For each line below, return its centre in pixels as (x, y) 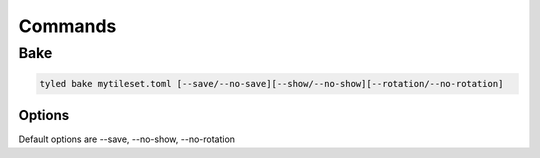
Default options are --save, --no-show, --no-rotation (126, 139)
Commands (67, 26)
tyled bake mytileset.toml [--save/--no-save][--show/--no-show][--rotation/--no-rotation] (271, 83)
